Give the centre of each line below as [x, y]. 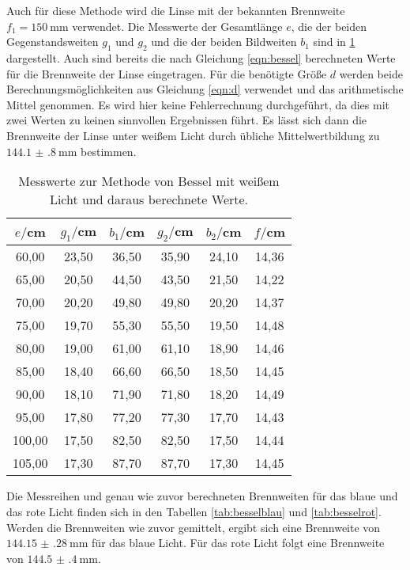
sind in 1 [334, 42]
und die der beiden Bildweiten [224, 42]
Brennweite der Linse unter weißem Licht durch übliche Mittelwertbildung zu [193, 135]
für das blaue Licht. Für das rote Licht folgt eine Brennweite [238, 543]
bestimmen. [109, 151]
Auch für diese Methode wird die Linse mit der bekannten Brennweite [176, 10]
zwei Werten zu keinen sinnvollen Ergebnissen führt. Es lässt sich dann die [187, 120]
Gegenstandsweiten [53, 42]
